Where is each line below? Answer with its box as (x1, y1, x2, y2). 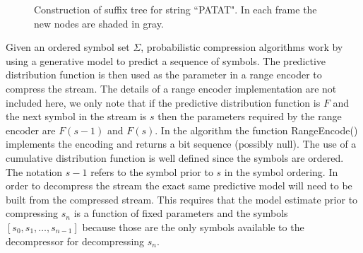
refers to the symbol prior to (90, 164, 213, 179)
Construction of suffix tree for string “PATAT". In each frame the (34, 2, 317, 16)
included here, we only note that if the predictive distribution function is (6, 95, 321, 110)
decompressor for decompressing (6, 233, 145, 248)
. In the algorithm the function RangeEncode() (155, 122, 358, 137)
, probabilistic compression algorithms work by (141, 40, 343, 54)
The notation (6, 164, 63, 179)
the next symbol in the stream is (6, 109, 147, 124)
